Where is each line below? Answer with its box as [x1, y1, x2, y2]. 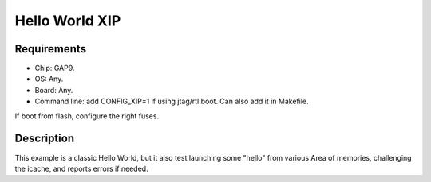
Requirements [14, 42, 87, 56]
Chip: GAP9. [34, 64, 75, 73]
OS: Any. [34, 74, 64, 83]
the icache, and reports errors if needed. [14, 164, 148, 173]
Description [14, 132, 75, 145]
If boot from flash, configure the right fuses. [14, 111, 160, 121]
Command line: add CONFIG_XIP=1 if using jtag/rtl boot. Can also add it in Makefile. [34, 96, 309, 106]
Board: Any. [34, 85, 73, 95]
